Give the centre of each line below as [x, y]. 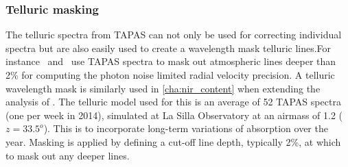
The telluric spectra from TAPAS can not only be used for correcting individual [174, 35]
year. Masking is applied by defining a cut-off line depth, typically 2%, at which [173, 141]
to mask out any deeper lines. [68, 155]
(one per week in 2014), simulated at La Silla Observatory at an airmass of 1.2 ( [174, 115]
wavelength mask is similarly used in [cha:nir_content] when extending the [163, 88]
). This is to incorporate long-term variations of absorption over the [186, 128]
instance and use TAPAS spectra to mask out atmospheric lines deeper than [171, 61]
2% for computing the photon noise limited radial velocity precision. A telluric [170, 75]
